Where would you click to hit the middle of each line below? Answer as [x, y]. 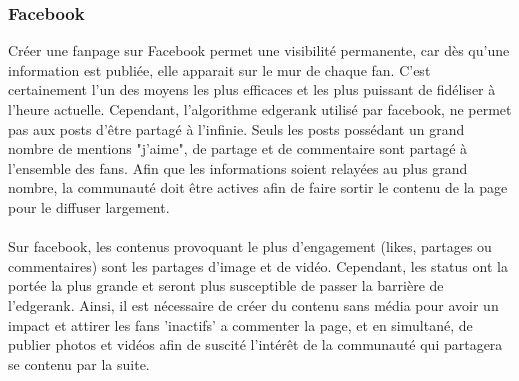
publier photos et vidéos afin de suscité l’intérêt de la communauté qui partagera [255, 344]
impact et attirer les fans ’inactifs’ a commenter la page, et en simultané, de [240, 324]
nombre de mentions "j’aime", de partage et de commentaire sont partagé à [238, 148]
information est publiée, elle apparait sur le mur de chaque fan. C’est [219, 69]
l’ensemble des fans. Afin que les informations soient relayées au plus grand [238, 167]
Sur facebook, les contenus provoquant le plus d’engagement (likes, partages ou [250, 246]
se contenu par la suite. [79, 363]
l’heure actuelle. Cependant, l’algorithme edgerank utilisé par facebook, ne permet [260, 109]
